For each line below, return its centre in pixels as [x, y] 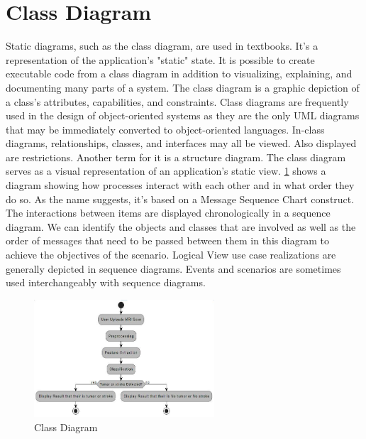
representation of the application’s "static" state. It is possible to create [160, 59]
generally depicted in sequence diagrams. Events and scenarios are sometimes [173, 268]
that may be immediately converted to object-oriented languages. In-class [165, 129]
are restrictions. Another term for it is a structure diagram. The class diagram [176, 157]
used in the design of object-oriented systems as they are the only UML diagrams [183, 115]
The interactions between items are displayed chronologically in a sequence [168, 213]
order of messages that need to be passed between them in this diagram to [167, 240]
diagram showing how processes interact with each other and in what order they [180, 185]
